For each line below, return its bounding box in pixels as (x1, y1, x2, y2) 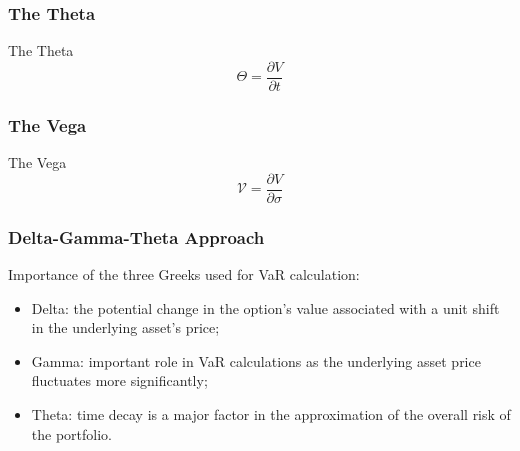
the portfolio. (31, 423, 112, 444)
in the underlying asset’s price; (31, 317, 220, 338)
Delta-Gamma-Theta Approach (8, 224, 265, 249)
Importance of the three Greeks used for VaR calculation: (8, 263, 360, 284)
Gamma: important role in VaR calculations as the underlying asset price (31, 350, 481, 371)
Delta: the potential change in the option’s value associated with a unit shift (31, 297, 500, 318)
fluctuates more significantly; (31, 370, 208, 391)
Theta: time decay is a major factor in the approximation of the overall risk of (31, 403, 511, 424)
